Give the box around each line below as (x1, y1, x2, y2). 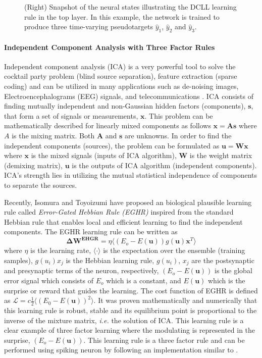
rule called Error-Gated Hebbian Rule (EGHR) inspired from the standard (4, 207, 234, 217)
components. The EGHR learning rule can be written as (4, 226, 178, 237)
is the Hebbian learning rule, (66, 254, 154, 265)
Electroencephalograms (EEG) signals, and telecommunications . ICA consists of (4, 90, 254, 101)
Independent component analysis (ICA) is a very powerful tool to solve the (4, 61, 236, 71)
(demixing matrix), (4, 160, 63, 170)
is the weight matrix (189, 150, 252, 161)
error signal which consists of (4, 275, 93, 286)
